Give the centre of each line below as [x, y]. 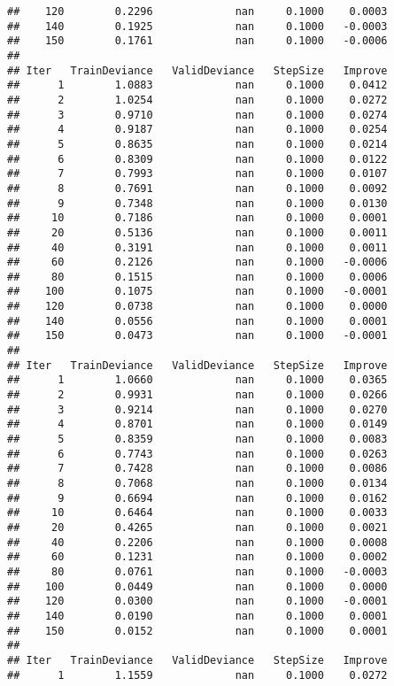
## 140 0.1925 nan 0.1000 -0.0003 [197, 26]
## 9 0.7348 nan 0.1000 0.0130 [197, 203]
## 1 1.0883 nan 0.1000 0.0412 [197, 85]
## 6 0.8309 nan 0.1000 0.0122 [197, 159]
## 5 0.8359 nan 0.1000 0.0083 [197, 439]
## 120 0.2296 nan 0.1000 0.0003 [197, 12]
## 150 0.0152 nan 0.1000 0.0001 [197, 631]
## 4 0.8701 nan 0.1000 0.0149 [197, 424]
